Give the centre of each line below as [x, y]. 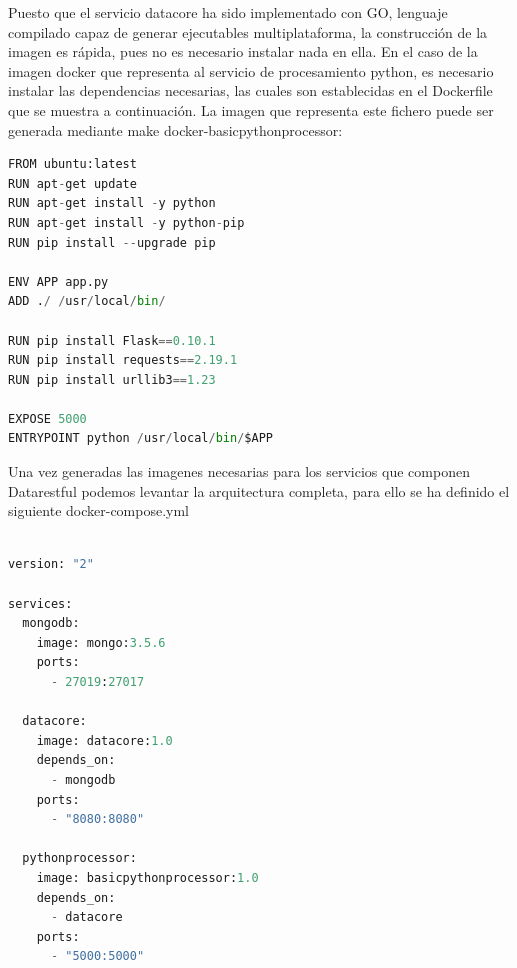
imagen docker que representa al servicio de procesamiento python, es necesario [251, 70]
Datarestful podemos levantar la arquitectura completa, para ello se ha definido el [259, 490]
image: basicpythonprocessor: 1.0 [147, 877]
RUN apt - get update [72, 183]
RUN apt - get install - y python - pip [126, 222]
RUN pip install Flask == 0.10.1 [112, 340]
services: [40, 603]
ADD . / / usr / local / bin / [87, 301]
